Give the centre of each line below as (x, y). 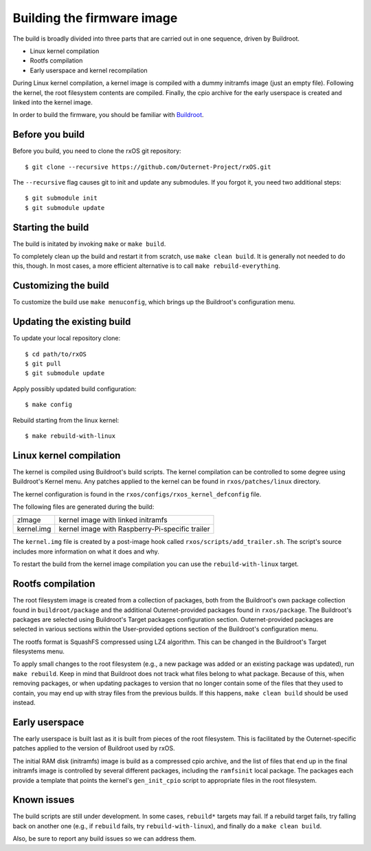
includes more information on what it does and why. (86, 551)
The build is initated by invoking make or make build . (89, 244)
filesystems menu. (38, 651)
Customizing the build (61, 286)
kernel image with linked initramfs (113, 520)
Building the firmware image (95, 18)
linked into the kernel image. (53, 102)
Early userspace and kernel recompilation (89, 70)
